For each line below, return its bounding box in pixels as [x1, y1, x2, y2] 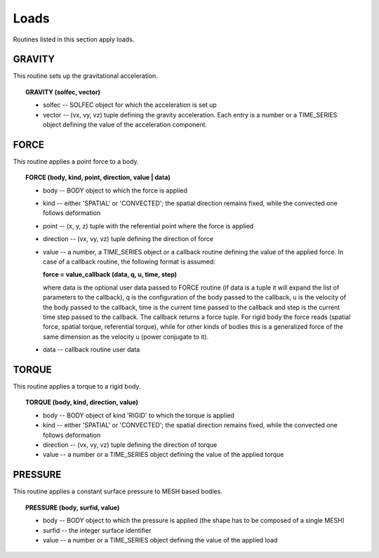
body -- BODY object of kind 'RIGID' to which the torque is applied [43, 411, 235, 420]
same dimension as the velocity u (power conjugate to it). [43, 332, 209, 341]
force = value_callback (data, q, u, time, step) [43, 271, 178, 279]
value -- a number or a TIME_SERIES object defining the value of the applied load [43, 536, 278, 544]
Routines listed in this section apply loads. [13, 35, 135, 44]
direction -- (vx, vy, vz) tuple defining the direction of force [43, 235, 214, 243]
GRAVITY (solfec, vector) [25, 88, 101, 96]
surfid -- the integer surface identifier [43, 526, 152, 534]
